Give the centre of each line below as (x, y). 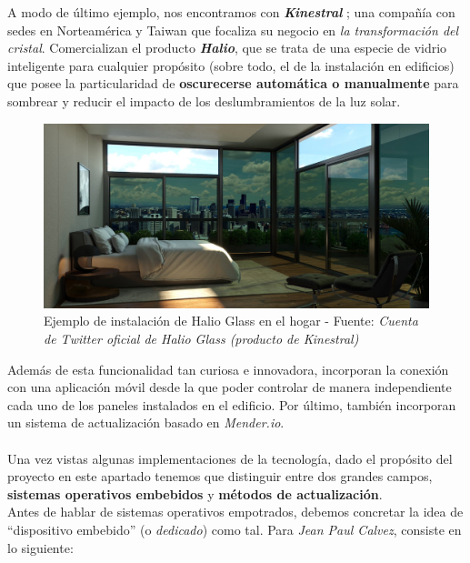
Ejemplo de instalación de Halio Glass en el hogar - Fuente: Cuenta (231, 321)
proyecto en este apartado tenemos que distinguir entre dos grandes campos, (220, 476)
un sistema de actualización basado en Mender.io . (146, 422)
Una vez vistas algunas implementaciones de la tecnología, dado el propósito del (230, 458)
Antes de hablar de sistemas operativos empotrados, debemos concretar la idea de (235, 512)
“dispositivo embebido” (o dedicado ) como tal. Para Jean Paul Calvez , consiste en (235, 529)
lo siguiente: (40, 547)
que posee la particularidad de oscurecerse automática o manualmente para (233, 83)
